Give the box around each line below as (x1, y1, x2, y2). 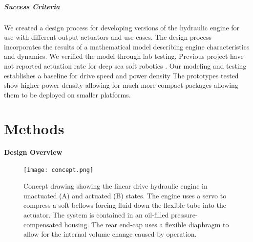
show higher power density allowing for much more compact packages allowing (4, 80, 238, 90)
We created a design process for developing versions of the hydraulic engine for (4, 22, 240, 32)
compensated (23, 219, 63, 229)
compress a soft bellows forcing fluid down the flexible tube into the (23, 200, 226, 210)
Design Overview (4, 147, 63, 157)
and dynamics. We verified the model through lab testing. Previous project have (4, 51, 244, 61)
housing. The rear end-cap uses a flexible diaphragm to (64, 219, 229, 229)
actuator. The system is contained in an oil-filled (23, 209, 169, 219)
